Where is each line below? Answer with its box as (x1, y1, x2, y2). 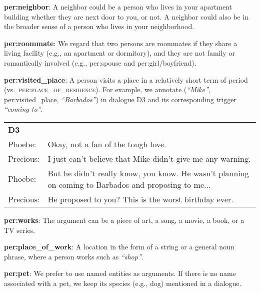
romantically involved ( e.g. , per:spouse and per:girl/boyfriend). (4, 57, 196, 68)
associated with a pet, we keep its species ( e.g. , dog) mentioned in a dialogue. (4, 277, 241, 288)
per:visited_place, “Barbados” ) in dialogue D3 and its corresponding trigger (4, 94, 236, 104)
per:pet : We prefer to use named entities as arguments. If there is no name (4, 268, 236, 278)
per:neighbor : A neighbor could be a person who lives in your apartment (4, 2, 232, 12)
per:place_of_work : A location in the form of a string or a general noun (4, 241, 234, 252)
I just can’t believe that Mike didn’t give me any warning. (47, 152, 251, 164)
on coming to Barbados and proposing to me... (47, 178, 211, 190)
